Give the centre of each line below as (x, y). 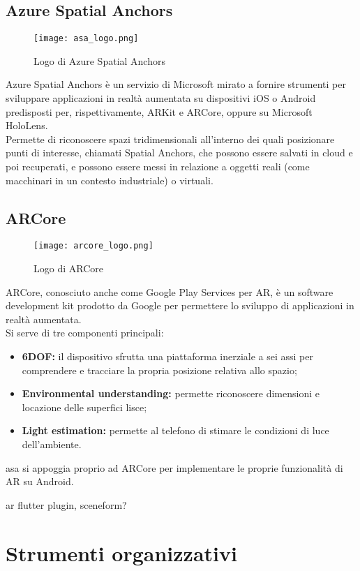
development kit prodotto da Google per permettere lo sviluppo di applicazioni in (180, 305)
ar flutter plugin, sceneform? (66, 504)
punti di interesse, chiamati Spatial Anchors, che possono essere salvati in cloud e (179, 153)
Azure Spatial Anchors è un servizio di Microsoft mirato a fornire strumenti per (176, 84)
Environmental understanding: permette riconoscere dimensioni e (171, 393)
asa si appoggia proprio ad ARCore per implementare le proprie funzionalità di (174, 467)
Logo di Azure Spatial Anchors (99, 60)
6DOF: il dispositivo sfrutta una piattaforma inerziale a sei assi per (167, 356)
